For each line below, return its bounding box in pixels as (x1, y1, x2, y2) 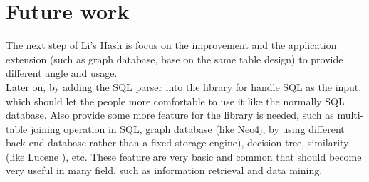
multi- (337, 107, 364, 122)
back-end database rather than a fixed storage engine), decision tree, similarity (6, 135, 349, 150)
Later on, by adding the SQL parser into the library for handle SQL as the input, (6, 79, 362, 94)
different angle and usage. (6, 65, 118, 80)
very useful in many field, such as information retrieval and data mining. (6, 163, 323, 178)
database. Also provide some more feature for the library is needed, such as (6, 107, 334, 122)
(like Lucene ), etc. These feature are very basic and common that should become (6, 149, 362, 164)
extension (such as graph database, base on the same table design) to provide (6, 51, 343, 66)
